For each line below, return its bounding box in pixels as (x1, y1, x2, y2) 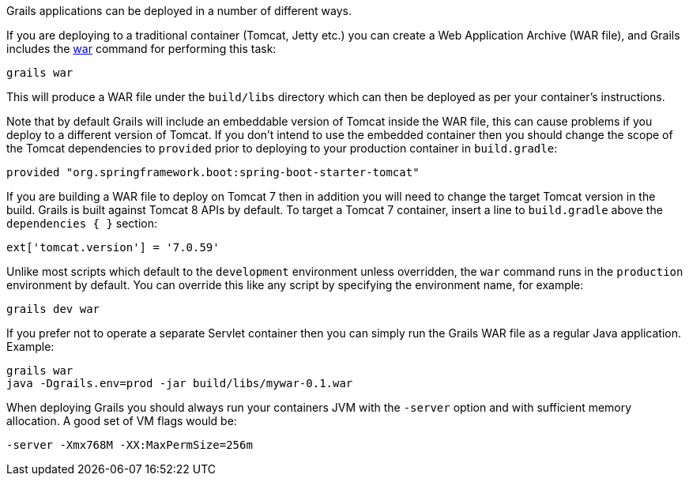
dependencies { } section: (6, 217, 158, 230)
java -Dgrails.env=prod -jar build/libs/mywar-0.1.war (6, 377, 353, 390)
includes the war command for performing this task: (6, 42, 277, 55)
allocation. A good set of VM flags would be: (6, 414, 237, 427)
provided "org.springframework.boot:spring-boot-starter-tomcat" (6, 166, 420, 179)
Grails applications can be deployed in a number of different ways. (6, 4, 352, 17)
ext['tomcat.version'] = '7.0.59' (6, 241, 220, 254)
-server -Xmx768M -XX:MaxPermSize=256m (6, 439, 253, 451)
